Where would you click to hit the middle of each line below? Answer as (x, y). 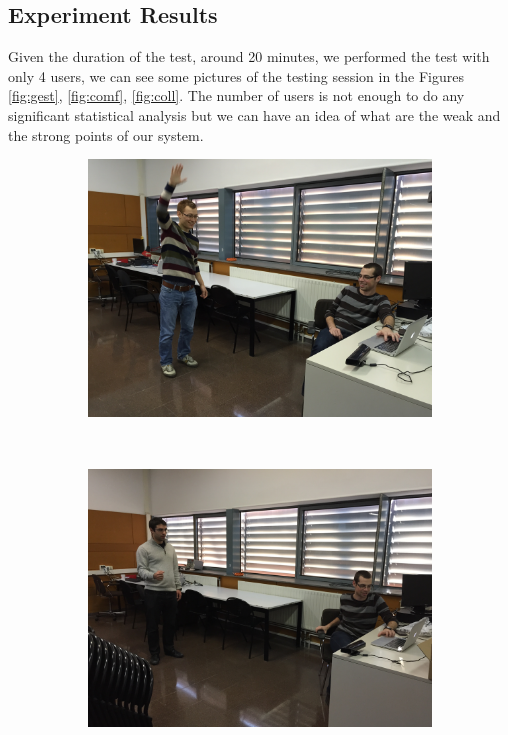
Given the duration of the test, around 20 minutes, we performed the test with (249, 56)
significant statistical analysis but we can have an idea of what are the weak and (254, 114)
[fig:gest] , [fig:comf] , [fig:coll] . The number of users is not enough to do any (236, 95)
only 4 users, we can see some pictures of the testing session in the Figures (236, 75)
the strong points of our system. (106, 134)
